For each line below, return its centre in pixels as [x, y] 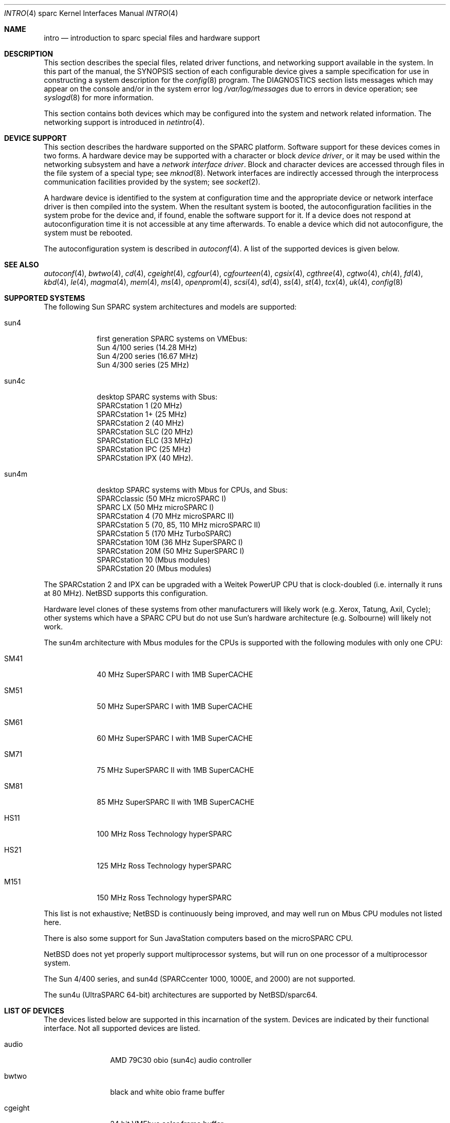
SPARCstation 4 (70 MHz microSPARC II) [165, 516]
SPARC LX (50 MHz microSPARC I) [155, 507]
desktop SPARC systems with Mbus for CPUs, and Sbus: [192, 490]
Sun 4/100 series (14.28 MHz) [147, 347]
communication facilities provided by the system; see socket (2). [152, 182]
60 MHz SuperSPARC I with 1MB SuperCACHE [175, 738]
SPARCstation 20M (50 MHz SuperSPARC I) [171, 551]
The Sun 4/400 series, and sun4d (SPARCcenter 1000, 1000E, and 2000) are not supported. [200, 979]
